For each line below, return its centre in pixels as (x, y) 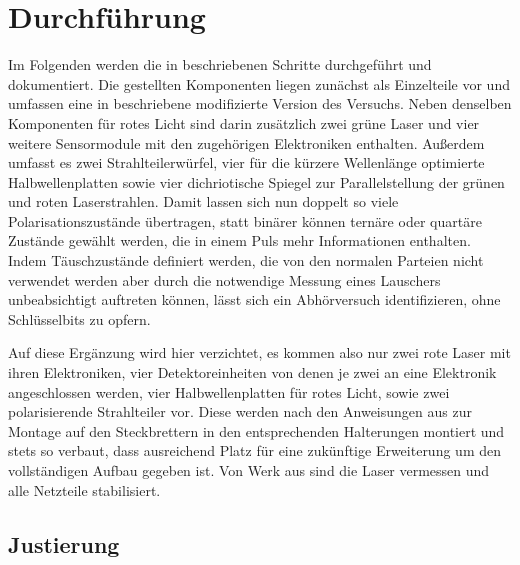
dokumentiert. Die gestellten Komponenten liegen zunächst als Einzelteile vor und (259, 83)
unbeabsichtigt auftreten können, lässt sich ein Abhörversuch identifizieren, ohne (254, 299)
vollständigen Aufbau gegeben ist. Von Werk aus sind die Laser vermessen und (249, 470)
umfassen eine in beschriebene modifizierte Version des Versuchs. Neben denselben (260, 103)
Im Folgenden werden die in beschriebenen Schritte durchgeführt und (220, 64)
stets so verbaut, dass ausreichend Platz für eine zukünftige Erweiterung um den (254, 450)
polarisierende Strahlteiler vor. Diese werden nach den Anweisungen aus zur (240, 411)
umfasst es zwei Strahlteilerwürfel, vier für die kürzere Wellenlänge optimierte (246, 162)
